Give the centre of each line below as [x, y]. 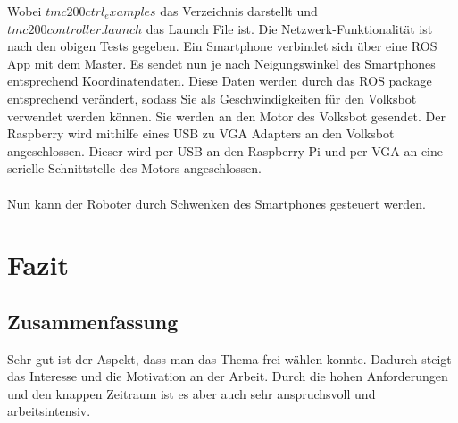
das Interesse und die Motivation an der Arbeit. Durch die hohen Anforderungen [228, 376]
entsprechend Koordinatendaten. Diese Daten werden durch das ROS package [220, 81]
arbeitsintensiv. [49, 411]
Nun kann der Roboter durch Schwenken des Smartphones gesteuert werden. [217, 203]
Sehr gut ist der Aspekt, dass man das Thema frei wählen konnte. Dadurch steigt [229, 358]
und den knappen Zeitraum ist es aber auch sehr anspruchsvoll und [192, 393]
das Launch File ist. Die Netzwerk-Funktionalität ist [289, 28]
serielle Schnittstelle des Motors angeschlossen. [134, 168]
